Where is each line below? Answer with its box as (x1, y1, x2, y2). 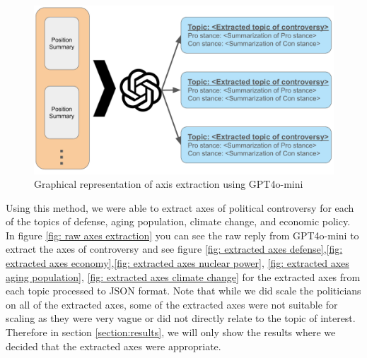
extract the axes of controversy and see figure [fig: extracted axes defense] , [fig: (6, 241, 343, 256)
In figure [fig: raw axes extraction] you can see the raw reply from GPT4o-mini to (6, 227, 359, 242)
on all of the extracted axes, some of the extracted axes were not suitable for (6, 297, 338, 311)
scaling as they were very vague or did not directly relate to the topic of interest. (6, 311, 356, 326)
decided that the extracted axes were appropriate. (6, 338, 221, 353)
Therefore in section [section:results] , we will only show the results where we (6, 325, 336, 340)
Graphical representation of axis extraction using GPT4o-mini (34, 177, 303, 191)
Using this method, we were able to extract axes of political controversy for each (6, 200, 354, 215)
